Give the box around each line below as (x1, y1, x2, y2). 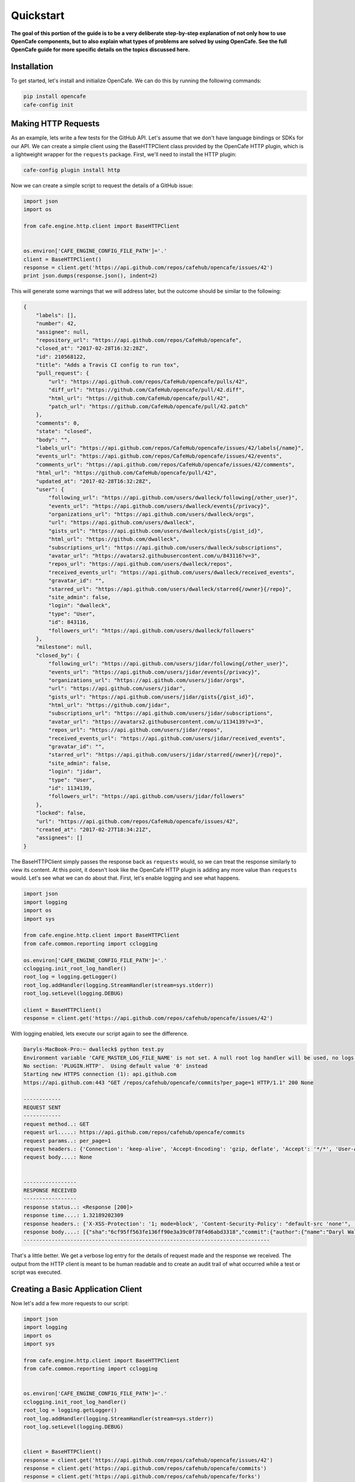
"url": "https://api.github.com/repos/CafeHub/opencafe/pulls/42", (48, 378, 248, 385)
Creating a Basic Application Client (11, 1284, 142, 1294)
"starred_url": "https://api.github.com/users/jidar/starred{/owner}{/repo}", (48, 752, 283, 758)
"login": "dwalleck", (48, 602, 111, 609)
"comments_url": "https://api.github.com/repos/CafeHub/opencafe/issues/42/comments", (35, 461, 295, 468)
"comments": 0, (35, 420, 80, 426)
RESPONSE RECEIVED (23, 1187, 77, 1194)
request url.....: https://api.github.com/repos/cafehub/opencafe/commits (23, 1129, 246, 1136)
